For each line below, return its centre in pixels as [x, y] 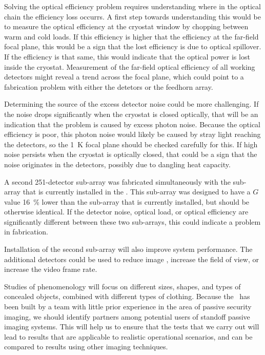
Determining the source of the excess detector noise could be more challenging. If [131, 104]
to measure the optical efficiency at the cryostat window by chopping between [126, 26]
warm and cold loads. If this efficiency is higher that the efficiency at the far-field [131, 36]
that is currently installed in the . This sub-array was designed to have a [137, 192]
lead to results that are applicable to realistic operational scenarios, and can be [128, 336]
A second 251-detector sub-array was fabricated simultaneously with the [117, 181]
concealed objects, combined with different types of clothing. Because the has [127, 296]
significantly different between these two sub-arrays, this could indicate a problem [132, 221]
